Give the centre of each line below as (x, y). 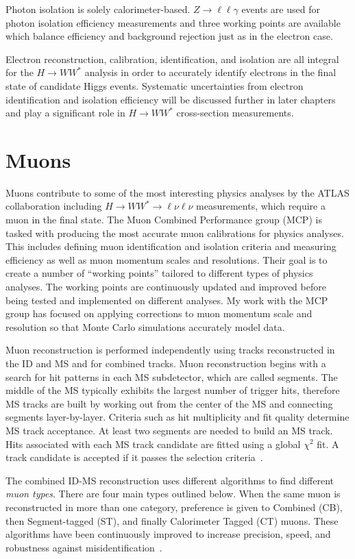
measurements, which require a (261, 206)
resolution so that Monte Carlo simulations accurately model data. (145, 326)
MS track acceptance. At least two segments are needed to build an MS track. (169, 430)
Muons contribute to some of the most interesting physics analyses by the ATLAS (177, 192)
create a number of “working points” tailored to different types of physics (159, 273)
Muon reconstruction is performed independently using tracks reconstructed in (170, 350)
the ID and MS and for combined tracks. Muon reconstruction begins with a (166, 363)
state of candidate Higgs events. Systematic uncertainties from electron (155, 85)
